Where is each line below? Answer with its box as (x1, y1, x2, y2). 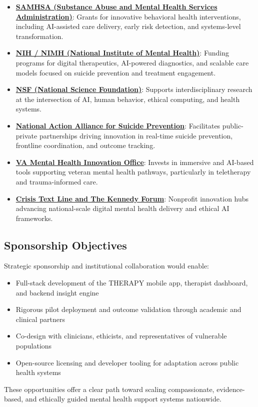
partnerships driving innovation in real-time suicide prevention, (39, 130, 233, 140)
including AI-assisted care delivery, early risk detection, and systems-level (15, 21, 241, 31)
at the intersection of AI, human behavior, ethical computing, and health (15, 93, 240, 104)
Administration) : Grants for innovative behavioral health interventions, (15, 11, 241, 21)
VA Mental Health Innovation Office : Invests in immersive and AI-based (15, 156, 254, 167)
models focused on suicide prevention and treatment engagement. (15, 67, 216, 77)
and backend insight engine (15, 287, 99, 297)
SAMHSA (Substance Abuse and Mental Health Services (15, 1, 217, 11)
